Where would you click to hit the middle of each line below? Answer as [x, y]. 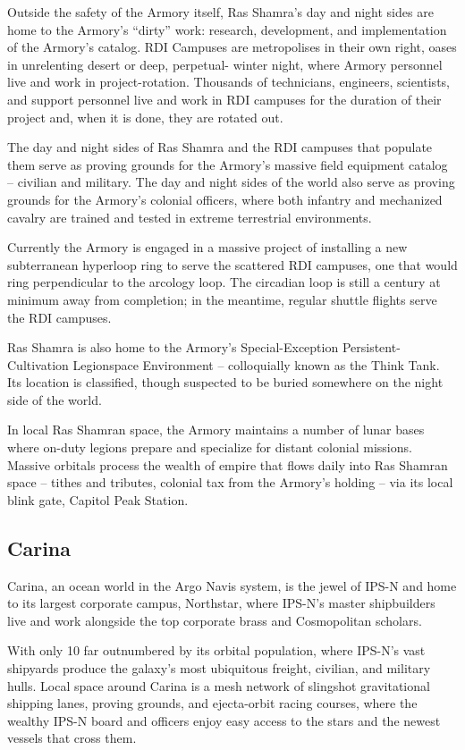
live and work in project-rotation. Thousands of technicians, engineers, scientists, [228, 82]
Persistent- [371, 347]
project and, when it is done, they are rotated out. [145, 117]
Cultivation [38, 364]
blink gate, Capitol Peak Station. [98, 499]
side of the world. [55, 399]
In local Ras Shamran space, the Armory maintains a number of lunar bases [216, 430]
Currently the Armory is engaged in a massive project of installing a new [207, 247]
